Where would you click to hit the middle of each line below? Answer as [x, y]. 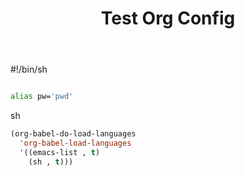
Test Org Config [168, 18]
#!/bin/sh [29, 69]
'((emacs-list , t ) [60, 152]
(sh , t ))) [51, 162]
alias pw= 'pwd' [42, 97]
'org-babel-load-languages [75, 143]
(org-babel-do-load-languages [73, 134]
